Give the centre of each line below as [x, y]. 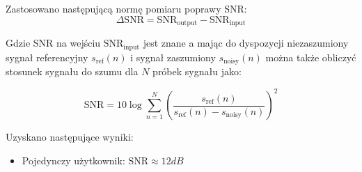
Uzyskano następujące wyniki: [70, 137]
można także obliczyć [311, 57]
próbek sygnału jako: [197, 71]
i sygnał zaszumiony [173, 57]
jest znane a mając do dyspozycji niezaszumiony [246, 43]
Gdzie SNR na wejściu [53, 43]
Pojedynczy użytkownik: [73, 160]
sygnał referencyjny [47, 57]
